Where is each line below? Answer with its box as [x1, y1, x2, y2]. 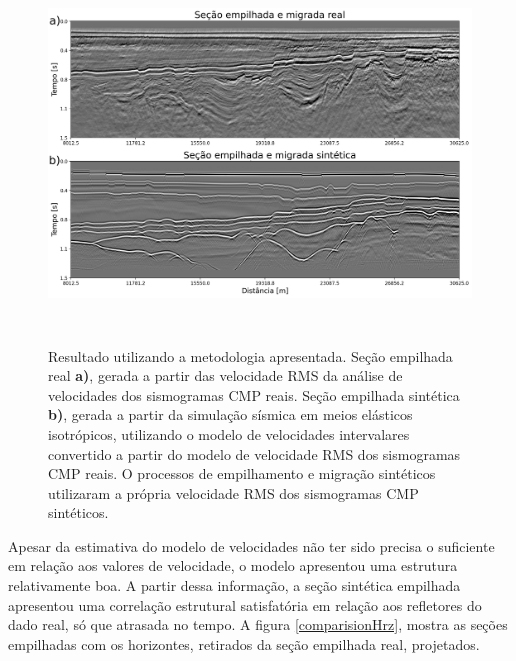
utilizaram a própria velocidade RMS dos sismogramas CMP [48, 482, 419, 503]
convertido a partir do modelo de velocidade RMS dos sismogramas [48, 443, 461, 464]
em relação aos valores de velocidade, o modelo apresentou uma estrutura [8, 555, 458, 576]
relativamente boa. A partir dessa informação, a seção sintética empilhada [8, 575, 461, 596]
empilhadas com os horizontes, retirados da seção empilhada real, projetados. [8, 633, 480, 654]
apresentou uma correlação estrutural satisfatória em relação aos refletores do [8, 594, 482, 615]
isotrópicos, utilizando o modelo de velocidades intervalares [48, 423, 410, 444]
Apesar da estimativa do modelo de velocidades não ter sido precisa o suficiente [8, 535, 495, 556]
